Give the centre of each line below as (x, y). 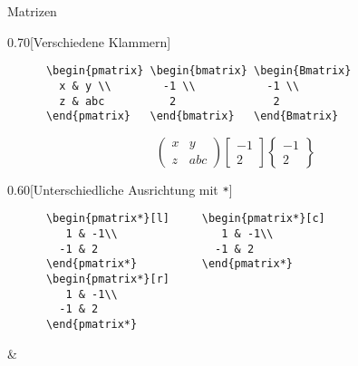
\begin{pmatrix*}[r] (107, 279)
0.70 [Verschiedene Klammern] (89, 41)
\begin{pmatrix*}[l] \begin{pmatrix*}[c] (185, 219)
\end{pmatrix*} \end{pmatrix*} (169, 264)
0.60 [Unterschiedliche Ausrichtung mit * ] (120, 189)
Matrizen (32, 11)
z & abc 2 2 (169, 101)
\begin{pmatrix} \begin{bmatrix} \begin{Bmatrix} (198, 71)
